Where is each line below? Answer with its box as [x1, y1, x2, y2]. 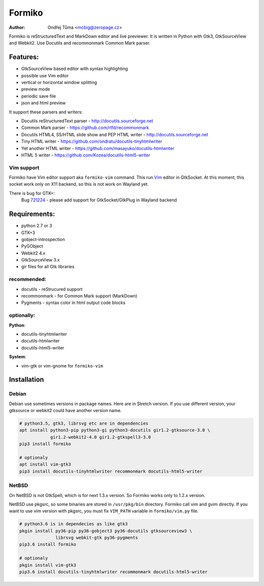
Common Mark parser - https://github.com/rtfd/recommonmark [21, 125, 149, 130]
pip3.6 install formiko [19, 542, 77, 547]
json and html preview [21, 100, 66, 106]
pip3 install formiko [19, 441, 71, 447]
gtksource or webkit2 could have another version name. [9, 408, 122, 413]
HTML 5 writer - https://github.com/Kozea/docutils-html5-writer [21, 152, 151, 158]
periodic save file [21, 93, 56, 99]
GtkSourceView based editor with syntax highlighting [21, 66, 128, 72]
